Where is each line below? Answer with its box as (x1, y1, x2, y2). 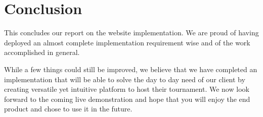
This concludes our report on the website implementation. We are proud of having (4, 27, 259, 38)
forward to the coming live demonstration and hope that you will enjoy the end (4, 93, 250, 104)
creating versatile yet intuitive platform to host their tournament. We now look (4, 84, 249, 94)
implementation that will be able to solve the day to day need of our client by (4, 74, 245, 84)
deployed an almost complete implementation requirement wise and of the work (4, 37, 250, 47)
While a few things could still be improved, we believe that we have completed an (4, 64, 257, 74)
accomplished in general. (4, 47, 80, 57)
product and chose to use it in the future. (4, 103, 133, 114)
